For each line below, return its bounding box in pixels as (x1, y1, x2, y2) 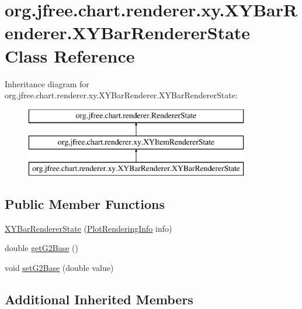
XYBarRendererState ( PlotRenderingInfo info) (5, 222, 172, 234)
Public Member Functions (5, 195, 165, 213)
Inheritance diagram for (5, 77, 89, 90)
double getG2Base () (5, 242, 78, 254)
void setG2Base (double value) (5, 262, 114, 274)
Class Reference (5, 43, 135, 67)
